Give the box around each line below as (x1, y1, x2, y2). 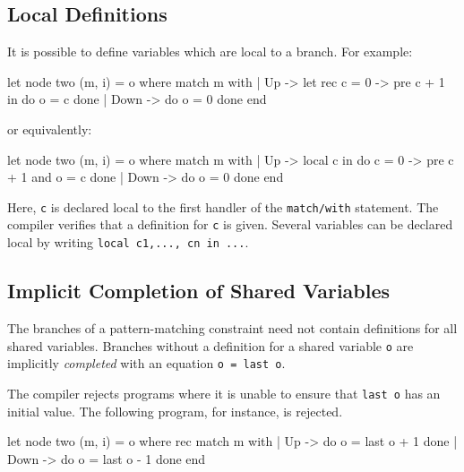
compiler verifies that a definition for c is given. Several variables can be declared (7, 215, 453, 234)
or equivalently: (7, 119, 92, 138)
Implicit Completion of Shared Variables (7, 277, 391, 305)
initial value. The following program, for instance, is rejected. (7, 401, 343, 420)
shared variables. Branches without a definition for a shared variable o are (7, 336, 414, 355)
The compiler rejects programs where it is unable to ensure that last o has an (7, 383, 441, 402)
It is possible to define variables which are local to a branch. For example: (7, 42, 413, 61)
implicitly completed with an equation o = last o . (7, 354, 286, 373)
